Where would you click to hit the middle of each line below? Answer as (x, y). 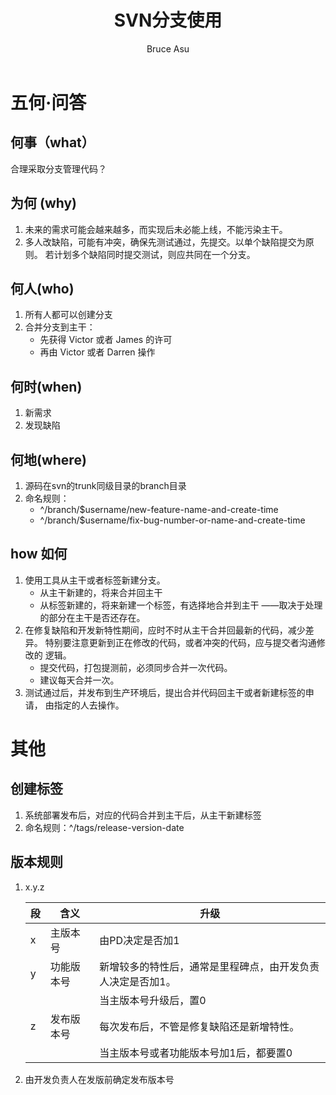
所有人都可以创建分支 (68, 315)
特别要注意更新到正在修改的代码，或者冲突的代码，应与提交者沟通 (180, 642)
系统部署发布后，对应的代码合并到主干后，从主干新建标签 (143, 815)
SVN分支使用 (168, 20)
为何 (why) (44, 203)
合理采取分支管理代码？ (58, 168)
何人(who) (42, 288)
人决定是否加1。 (138, 981)
